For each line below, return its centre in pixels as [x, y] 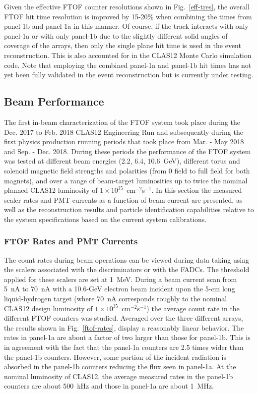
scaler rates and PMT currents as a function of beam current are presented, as [123, 199]
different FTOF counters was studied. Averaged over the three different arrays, [124, 318]
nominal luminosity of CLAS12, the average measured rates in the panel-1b [119, 376]
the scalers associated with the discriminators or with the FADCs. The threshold [127, 269]
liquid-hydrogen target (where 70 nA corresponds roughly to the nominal [116, 299]
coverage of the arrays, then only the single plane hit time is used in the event [123, 45]
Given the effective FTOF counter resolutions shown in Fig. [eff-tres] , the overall [127, 6]
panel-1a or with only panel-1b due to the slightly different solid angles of [116, 35]
